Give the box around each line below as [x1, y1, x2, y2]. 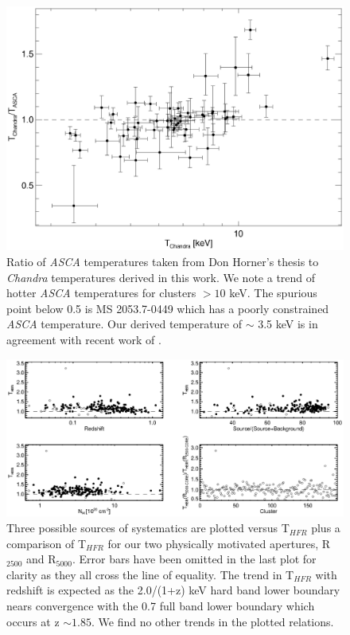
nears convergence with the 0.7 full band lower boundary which [6, 598, 315, 614]
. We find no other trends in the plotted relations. [91, 613, 334, 629]
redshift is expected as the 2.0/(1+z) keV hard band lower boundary [6, 582, 340, 598]
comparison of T [6, 535, 87, 551]
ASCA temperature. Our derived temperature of [6, 316, 243, 332]
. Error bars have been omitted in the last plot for [72, 551, 317, 567]
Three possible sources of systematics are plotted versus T [6, 519, 290, 536]
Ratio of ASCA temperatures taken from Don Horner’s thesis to [6, 253, 319, 269]
